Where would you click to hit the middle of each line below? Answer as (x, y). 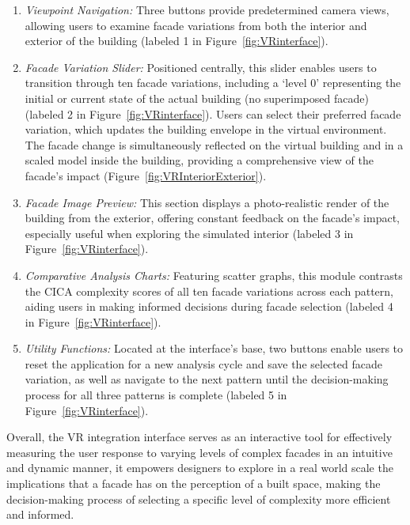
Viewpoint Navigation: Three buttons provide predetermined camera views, (207, 9)
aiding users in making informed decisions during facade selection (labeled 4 (209, 306)
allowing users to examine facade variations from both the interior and (196, 25)
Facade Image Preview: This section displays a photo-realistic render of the (207, 202)
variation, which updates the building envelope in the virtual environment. (206, 129)
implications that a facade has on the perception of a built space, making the (194, 483)
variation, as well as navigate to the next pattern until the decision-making (207, 379)
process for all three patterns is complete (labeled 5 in (156, 395)
